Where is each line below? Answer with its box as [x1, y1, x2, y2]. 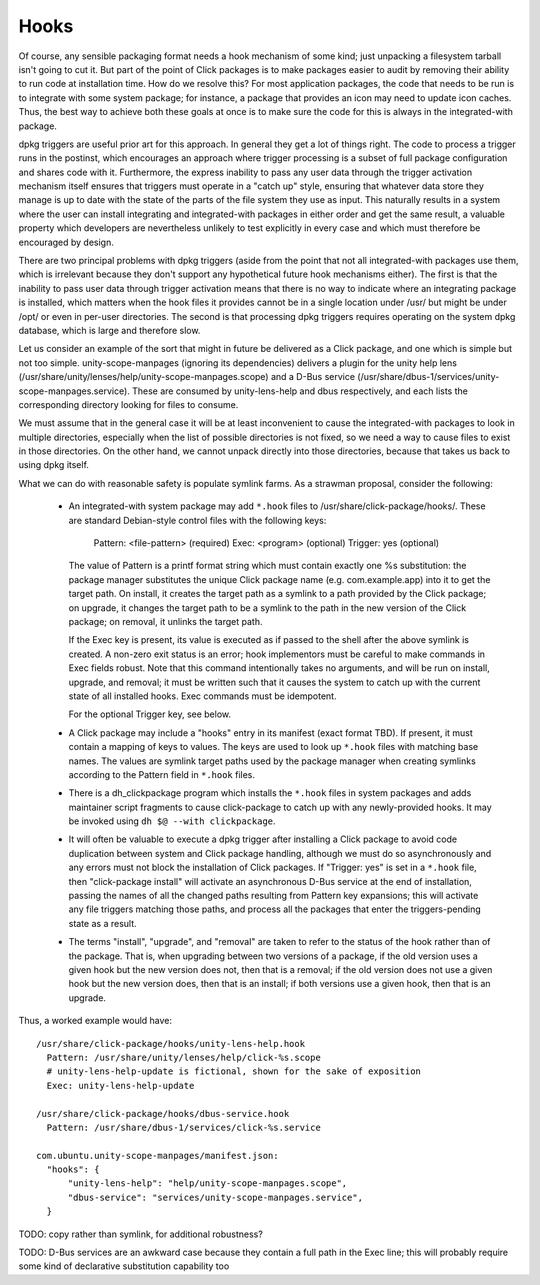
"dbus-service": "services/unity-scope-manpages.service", [67, 1191, 364, 1203]
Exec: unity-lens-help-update [46, 1080, 195, 1091]
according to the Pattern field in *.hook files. [68, 768, 255, 780]
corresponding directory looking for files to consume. [18, 398, 239, 410]
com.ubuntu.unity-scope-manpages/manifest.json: [36, 1150, 279, 1161]
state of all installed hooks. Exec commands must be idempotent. [68, 690, 337, 702]
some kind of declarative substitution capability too [18, 1260, 230, 1272]
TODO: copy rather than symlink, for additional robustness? [18, 1228, 264, 1240]
